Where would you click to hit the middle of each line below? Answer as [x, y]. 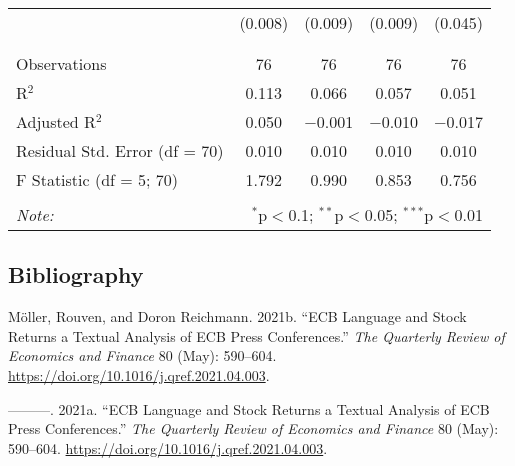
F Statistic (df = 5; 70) [97, 179]
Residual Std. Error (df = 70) [120, 150]
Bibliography [76, 274]
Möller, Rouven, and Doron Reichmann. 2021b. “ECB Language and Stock [237, 316]
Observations [61, 63]
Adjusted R [56, 121]
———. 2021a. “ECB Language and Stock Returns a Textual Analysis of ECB [249, 408]
